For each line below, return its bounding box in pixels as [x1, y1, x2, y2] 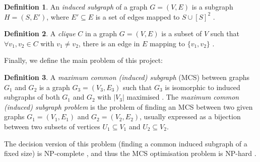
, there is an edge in [78, 38, 140, 48]
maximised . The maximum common [126, 92, 239, 102]
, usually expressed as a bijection [140, 111, 241, 122]
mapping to [149, 38, 185, 48]
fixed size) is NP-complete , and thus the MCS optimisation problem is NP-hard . [4, 148, 256, 158]
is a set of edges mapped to [95, 11, 180, 22]
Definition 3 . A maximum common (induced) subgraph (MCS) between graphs [4, 71, 250, 82]
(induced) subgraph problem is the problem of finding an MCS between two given [4, 101, 253, 112]
